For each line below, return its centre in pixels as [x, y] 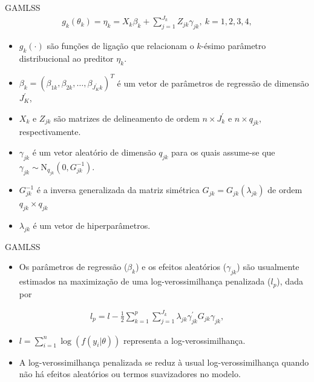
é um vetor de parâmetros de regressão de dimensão [213, 83]
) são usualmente [268, 267]
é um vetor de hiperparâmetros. [92, 225]
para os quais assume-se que [223, 152]
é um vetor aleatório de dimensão [94, 152]
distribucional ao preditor [66, 58]
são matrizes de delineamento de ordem [126, 118]
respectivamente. [50, 132]
